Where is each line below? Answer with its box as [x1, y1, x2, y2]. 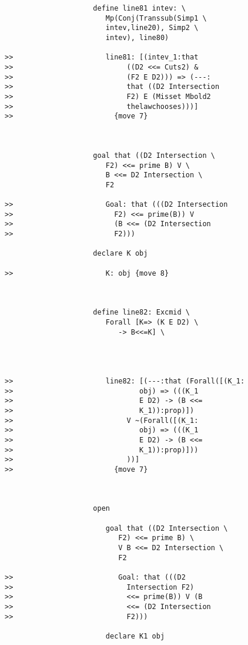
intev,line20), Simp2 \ [105, 24, 199, 32]
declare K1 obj [105, 632, 165, 640]
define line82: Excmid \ [93, 308, 190, 317]
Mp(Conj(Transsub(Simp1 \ [105, 14, 207, 22]
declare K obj [93, 249, 148, 258]
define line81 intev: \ [93, 4, 186, 12]
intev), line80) [105, 33, 169, 42]
